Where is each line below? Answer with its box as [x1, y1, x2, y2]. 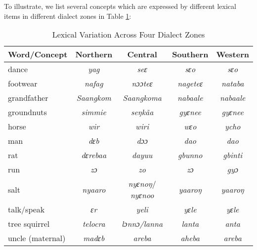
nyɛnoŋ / [128, 178, 156, 190]
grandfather [8, 92, 48, 104]
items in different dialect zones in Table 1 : [4, 10, 131, 21]
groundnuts [8, 106, 47, 118]
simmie [81, 106, 106, 118]
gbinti [223, 149, 243, 161]
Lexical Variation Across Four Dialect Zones [52, 29, 205, 41]
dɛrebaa [81, 149, 107, 161]
